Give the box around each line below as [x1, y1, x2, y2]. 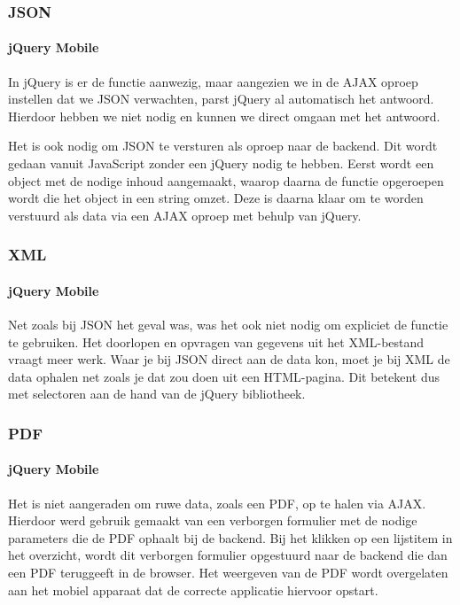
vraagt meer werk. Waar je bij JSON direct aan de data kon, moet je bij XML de [8, 350, 450, 368]
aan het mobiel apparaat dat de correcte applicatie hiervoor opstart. [8, 580, 378, 599]
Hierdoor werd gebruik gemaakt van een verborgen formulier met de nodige [8, 511, 417, 530]
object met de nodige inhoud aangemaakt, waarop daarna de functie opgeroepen [8, 171, 444, 190]
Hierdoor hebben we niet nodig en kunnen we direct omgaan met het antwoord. [8, 106, 441, 125]
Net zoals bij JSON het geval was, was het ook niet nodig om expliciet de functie [8, 315, 448, 334]
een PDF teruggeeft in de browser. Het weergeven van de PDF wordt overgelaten [8, 563, 448, 582]
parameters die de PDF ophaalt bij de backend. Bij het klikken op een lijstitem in [8, 528, 453, 547]
